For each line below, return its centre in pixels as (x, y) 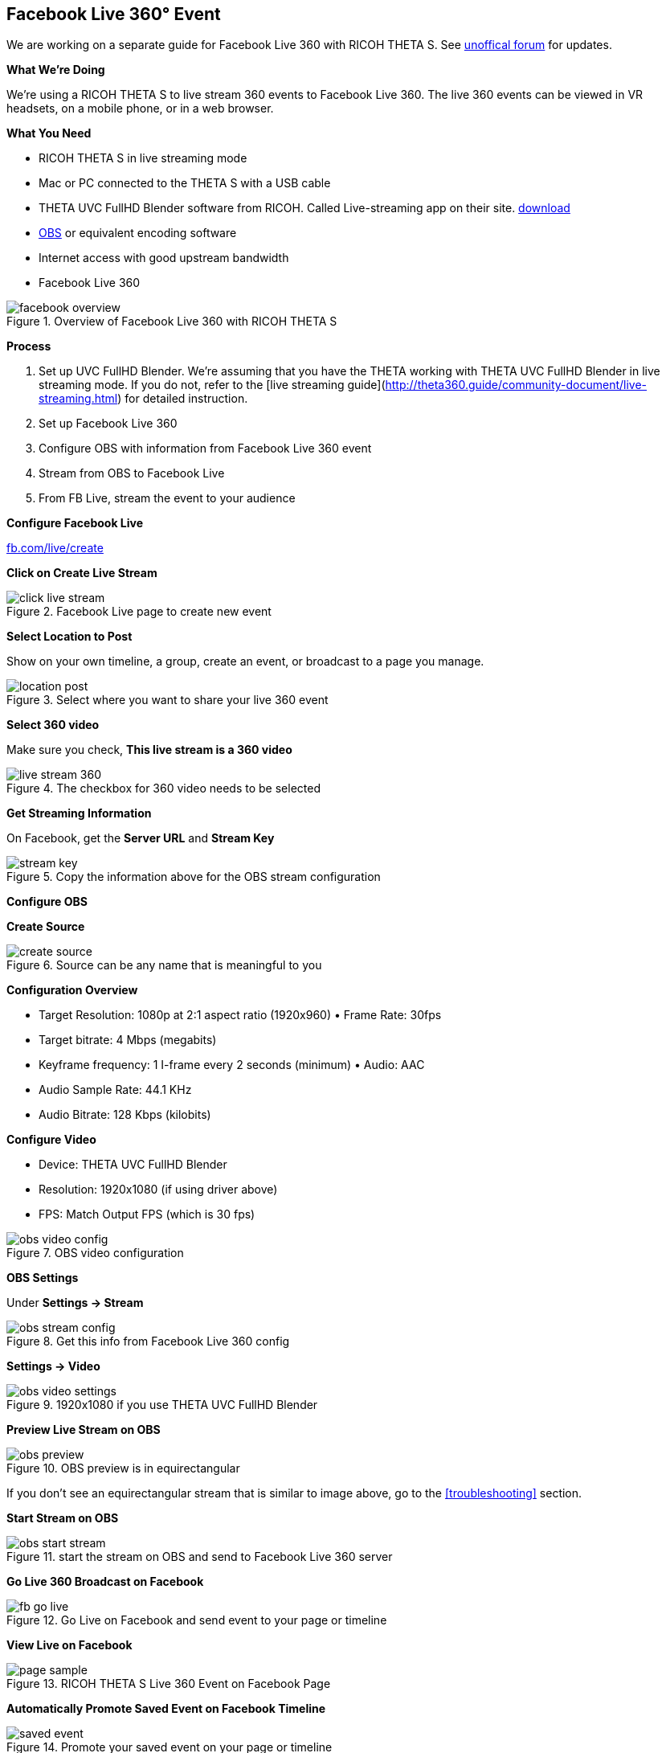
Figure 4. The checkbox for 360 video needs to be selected (163, 788)
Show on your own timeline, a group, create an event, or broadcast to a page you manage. (245, 661)
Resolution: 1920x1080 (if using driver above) (158, 1190)
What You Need (49, 133)
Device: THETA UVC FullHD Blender (133, 1165)
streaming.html (78, 399)
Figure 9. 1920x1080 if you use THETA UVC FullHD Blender (162, 1405)
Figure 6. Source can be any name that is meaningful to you (164, 965)
